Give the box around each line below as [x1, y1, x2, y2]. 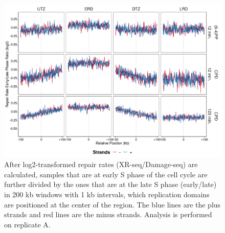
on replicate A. [4, 219, 51, 229]
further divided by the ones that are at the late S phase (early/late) [4, 179, 217, 190]
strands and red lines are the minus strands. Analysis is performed [4, 209, 212, 220]
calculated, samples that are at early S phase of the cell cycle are [4, 169, 208, 179]
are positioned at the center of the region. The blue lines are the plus [4, 199, 221, 209]
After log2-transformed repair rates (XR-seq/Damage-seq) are [4, 159, 198, 170]
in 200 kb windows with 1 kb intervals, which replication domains [4, 189, 210, 200]
